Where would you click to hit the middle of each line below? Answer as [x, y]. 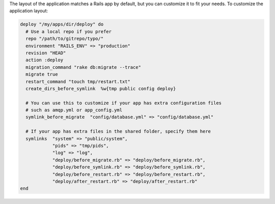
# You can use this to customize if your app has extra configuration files [123, 103]
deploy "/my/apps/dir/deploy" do [62, 24]
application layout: [29, 11]
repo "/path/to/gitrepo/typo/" [65, 39]
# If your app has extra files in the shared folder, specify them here [118, 132]
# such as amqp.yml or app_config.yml [74, 110]
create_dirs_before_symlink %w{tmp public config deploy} [101, 88]
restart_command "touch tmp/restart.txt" [78, 81]
